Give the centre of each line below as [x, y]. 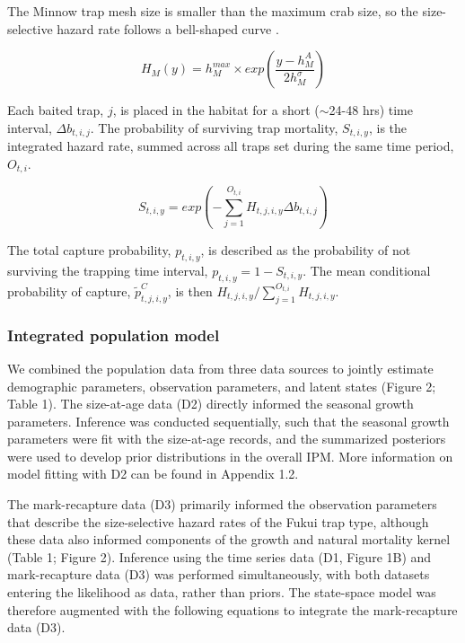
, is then [190, 291]
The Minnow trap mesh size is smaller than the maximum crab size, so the [213, 11]
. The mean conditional [367, 271]
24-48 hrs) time [371, 110]
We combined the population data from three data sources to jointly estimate [220, 368]
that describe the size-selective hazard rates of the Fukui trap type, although [218, 521]
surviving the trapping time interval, [108, 271]
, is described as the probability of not [306, 250]
